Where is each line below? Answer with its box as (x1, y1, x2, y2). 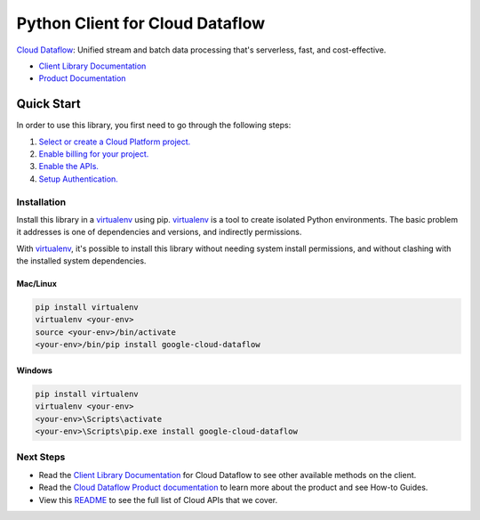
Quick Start (16, 96, 81, 111)
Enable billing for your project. (38, 149, 149, 159)
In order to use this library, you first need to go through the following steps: (16, 120, 292, 131)
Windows (16, 365, 52, 376)
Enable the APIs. (38, 161, 100, 172)
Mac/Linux (16, 279, 58, 289)
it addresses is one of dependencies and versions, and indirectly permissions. (16, 227, 302, 238)
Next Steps (16, 451, 66, 463)
